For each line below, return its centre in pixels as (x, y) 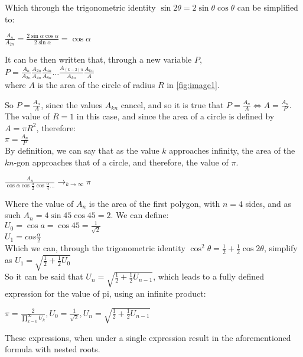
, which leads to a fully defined (209, 276)
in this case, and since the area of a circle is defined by (175, 116)
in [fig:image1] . (193, 84)
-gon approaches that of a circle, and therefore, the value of (121, 162)
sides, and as (268, 203)
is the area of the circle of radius (96, 84)
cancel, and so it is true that (172, 104)
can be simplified (268, 7)
